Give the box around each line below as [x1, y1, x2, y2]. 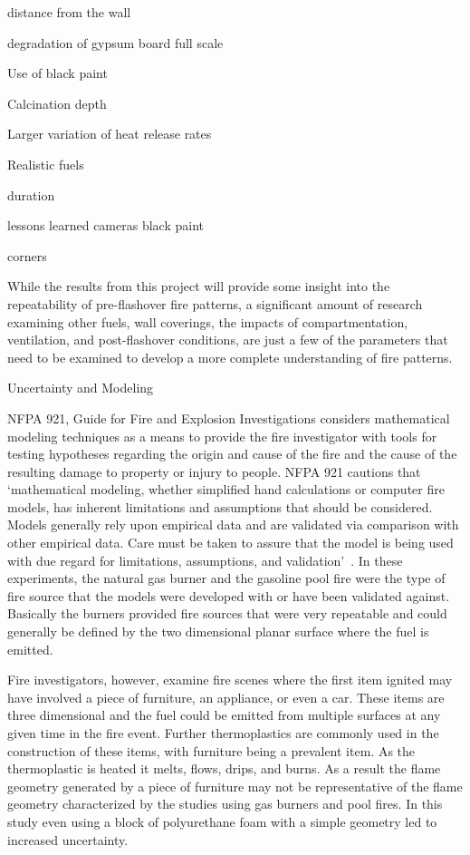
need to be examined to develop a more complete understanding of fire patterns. [7, 347, 453, 366]
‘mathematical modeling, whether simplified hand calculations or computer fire [7, 480, 445, 499]
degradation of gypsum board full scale [7, 33, 224, 52]
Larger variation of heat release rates [7, 124, 212, 143]
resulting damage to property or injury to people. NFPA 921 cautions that [7, 462, 421, 481]
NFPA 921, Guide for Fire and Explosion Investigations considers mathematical [7, 408, 450, 427]
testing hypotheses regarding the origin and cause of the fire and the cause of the [7, 444, 457, 463]
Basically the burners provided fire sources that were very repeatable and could [7, 604, 447, 623]
